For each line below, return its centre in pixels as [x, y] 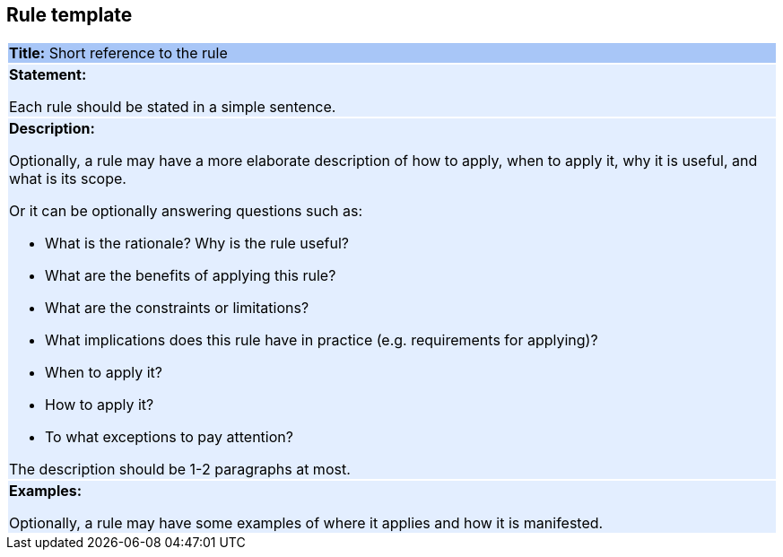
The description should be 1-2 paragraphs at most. [180, 470]
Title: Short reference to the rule [118, 53]
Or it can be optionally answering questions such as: [186, 211]
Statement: [48, 75]
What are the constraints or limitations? [177, 308]
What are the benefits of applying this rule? [191, 276]
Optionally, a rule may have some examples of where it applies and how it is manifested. [306, 523]
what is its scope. [68, 179]
